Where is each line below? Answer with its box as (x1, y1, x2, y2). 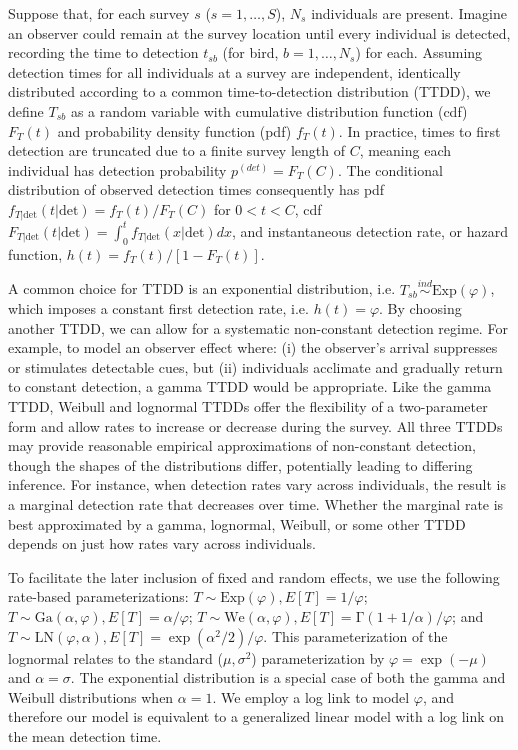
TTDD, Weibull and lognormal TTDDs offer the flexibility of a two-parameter (8, 396, 488, 417)
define (8, 100, 44, 121)
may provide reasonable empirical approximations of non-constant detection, (8, 435, 476, 456)
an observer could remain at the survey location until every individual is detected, (8, 22, 511, 43)
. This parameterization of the (263, 625, 448, 646)
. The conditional (337, 159, 443, 180)
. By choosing (379, 298, 462, 319)
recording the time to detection (8, 42, 199, 63)
